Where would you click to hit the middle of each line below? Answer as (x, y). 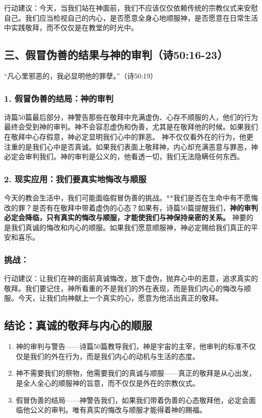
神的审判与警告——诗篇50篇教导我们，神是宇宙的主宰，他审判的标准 (129, 346)
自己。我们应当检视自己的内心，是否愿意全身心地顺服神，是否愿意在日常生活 (131, 17)
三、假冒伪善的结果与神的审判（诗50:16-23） (116, 55)
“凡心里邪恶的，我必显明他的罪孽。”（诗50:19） (81, 75)
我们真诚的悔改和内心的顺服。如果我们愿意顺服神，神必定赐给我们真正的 (131, 227)
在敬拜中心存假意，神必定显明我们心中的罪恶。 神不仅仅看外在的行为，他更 (129, 136)
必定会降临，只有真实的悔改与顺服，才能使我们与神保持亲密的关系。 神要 (125, 217)
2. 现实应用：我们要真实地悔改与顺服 (75, 179)
